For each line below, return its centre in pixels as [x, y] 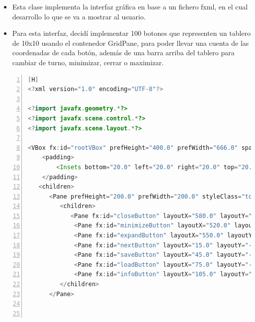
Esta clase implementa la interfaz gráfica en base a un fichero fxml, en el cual [130, 6]
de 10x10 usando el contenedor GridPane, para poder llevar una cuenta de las [130, 43]
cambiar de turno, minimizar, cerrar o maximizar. [88, 62]
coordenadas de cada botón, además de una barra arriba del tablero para [123, 53]
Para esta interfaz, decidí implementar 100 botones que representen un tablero [131, 33]
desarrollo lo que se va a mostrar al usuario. [79, 16]
